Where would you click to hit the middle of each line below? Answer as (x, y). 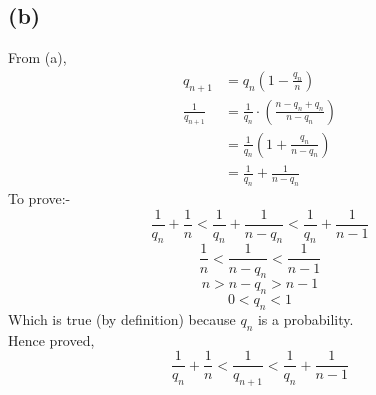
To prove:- (39, 198)
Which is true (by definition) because (122, 318)
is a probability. (305, 318)
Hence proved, (51, 339)
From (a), (37, 57)
